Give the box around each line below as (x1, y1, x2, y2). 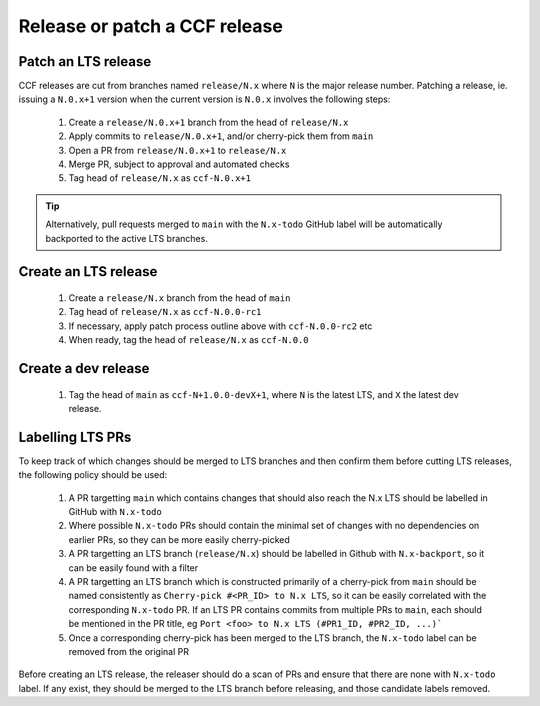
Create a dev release (18, 360, 150, 377)
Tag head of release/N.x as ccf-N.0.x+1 (68, 172, 252, 184)
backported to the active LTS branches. (45, 232, 209, 244)
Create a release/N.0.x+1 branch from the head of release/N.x (68, 116, 349, 128)
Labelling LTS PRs (18, 428, 132, 445)
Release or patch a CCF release (18, 15, 284, 37)
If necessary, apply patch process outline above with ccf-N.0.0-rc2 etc (68, 320, 373, 332)
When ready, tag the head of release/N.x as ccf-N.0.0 (68, 334, 309, 346)
